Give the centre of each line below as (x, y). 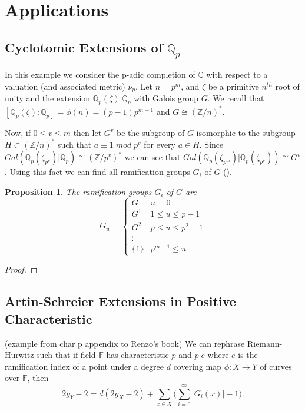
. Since (211, 144)
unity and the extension (48, 98)
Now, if (18, 132)
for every (160, 144)
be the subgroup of (151, 132)
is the (248, 355)
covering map (197, 366)
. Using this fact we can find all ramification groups (97, 172)
